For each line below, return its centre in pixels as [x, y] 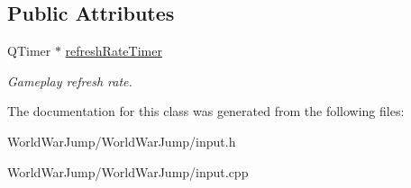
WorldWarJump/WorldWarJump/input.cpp [128, 171]
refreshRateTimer [114, 51]
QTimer [29, 51]
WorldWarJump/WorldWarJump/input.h [122, 141]
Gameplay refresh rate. [70, 81]
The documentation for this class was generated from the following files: [206, 111]
